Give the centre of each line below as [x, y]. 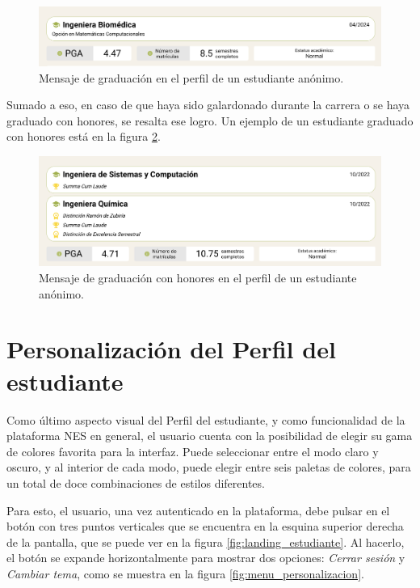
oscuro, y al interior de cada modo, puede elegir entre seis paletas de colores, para [209, 467]
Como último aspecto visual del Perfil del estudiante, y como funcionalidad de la [206, 419]
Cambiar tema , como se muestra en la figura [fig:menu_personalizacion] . [185, 573]
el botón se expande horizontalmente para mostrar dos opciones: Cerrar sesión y [206, 558]
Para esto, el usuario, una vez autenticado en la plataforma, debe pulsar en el [198, 510]
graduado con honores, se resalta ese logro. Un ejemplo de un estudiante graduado [210, 120]
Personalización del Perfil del [171, 349]
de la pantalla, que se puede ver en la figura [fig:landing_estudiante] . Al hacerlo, [206, 541]
